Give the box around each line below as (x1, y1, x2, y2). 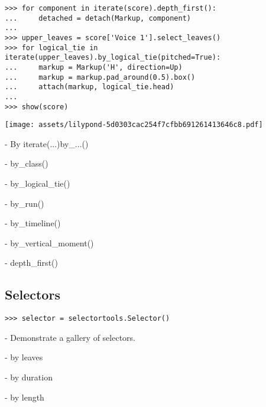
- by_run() (5, 197, 44, 209)
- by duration (5, 371, 53, 383)
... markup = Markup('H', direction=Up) (5, 63, 183, 71)
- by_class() (5, 157, 48, 170)
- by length (5, 390, 44, 403)
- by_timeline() (5, 217, 61, 229)
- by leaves (5, 351, 43, 363)
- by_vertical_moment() (5, 236, 94, 249)
